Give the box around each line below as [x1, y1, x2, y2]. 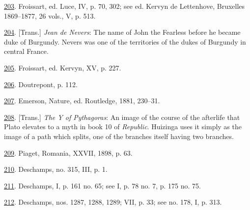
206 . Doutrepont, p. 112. [4, 79, 78, 89]
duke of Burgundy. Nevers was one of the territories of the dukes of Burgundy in [4, 36, 246, 47]
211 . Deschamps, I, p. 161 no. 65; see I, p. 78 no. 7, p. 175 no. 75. [4, 180, 201, 190]
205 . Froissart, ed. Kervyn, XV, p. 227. [4, 62, 121, 72]
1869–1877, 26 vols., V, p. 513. [4, 10, 96, 21]
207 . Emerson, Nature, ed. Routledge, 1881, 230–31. [4, 95, 160, 106]
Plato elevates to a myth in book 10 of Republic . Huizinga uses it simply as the [4, 121, 242, 132]
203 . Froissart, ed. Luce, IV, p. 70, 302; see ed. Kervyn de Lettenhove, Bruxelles [4, 1, 245, 11]
